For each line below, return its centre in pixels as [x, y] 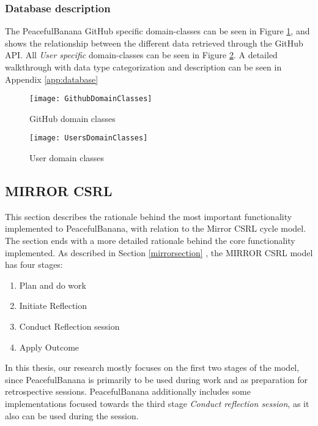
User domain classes [67, 158]
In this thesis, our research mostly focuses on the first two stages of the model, [152, 367]
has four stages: [34, 264]
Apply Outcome [49, 347]
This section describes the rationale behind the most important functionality [149, 216]
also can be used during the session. [72, 415]
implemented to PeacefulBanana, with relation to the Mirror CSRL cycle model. [156, 228]
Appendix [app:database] [52, 79]
